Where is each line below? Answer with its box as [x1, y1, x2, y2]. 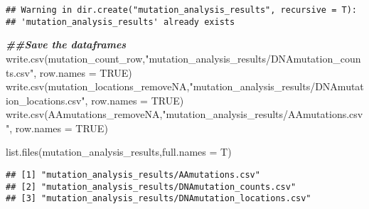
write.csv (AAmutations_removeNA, [6, 107, 163, 122]
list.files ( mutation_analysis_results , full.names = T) [6, 144, 232, 159]
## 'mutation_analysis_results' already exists [6, 16, 235, 27]
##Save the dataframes [6, 37, 127, 52]
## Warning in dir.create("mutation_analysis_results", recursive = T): [6, 5, 357, 15]
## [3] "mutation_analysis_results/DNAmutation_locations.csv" [6, 193, 311, 204]
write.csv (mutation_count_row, [6, 50, 146, 65]
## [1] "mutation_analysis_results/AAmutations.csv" [6, 170, 260, 181]
